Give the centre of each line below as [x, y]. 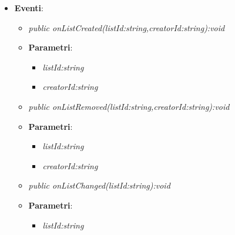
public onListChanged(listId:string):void [99, 185]
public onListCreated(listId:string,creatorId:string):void [127, 27]
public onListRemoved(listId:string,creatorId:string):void [129, 106]
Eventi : [29, 8]
